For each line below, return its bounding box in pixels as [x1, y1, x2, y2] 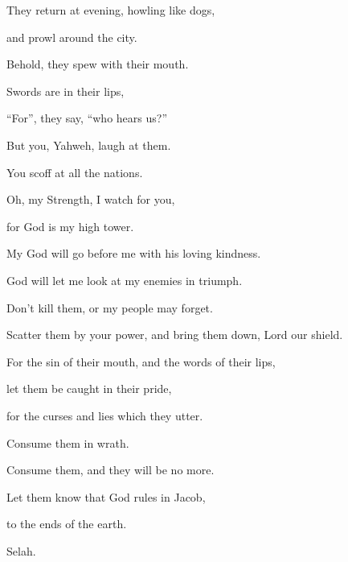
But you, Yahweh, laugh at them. [6, 136, 171, 153]
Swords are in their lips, [6, 82, 125, 99]
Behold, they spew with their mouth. [6, 56, 189, 72]
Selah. [6, 542, 36, 559]
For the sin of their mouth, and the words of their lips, [6, 353, 276, 370]
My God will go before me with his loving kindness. [6, 245, 261, 262]
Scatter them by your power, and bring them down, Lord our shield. [6, 326, 343, 343]
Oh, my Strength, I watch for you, [6, 191, 175, 208]
